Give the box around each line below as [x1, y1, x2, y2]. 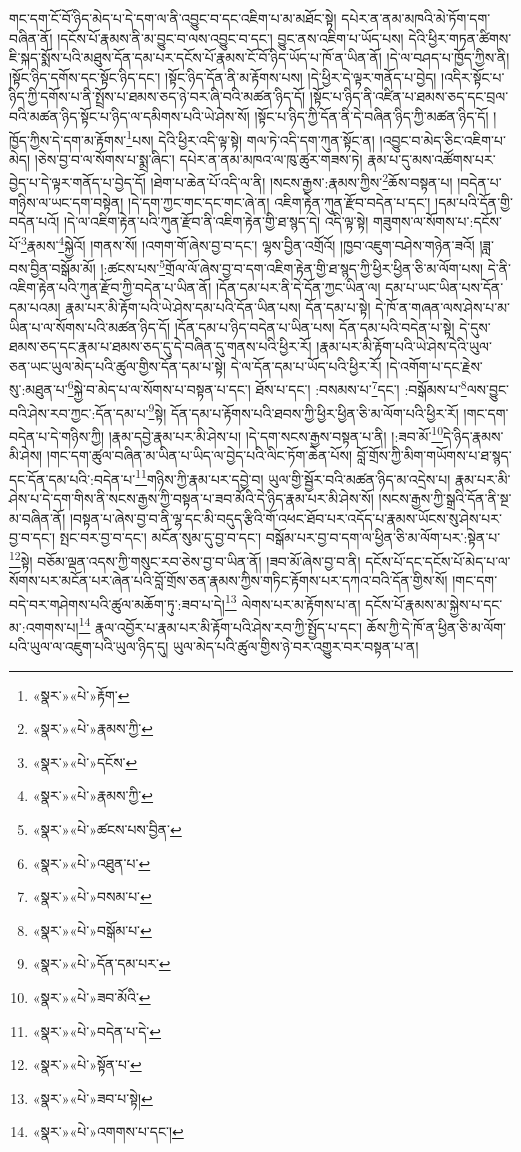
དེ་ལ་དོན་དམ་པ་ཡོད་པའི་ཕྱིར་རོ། [230, 355, 382, 376]
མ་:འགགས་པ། [9, 616, 79, 637]
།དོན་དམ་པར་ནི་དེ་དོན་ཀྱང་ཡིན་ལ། [215, 277, 381, 298]
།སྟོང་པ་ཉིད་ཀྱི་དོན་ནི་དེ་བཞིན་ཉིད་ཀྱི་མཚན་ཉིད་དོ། [254, 105, 489, 126]
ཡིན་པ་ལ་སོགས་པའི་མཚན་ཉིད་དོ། [9, 316, 170, 337]
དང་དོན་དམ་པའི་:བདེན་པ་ [9, 468, 136, 489]
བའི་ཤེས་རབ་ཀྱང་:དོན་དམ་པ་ [9, 402, 149, 423]
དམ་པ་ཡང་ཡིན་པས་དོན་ [385, 277, 504, 298]
